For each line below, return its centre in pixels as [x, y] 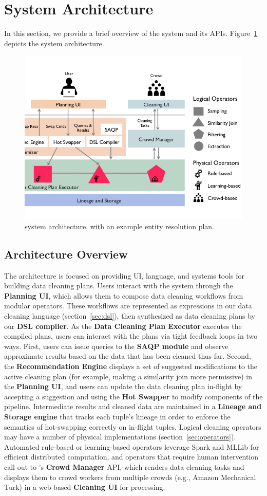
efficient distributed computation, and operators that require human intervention [131, 457]
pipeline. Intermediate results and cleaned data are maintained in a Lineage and [133, 406]
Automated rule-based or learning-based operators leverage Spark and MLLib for [132, 446]
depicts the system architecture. [54, 43]
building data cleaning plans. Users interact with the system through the [119, 286]
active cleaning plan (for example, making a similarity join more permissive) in [128, 376]
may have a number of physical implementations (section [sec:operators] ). [120, 437]
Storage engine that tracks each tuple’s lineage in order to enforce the [117, 417]
